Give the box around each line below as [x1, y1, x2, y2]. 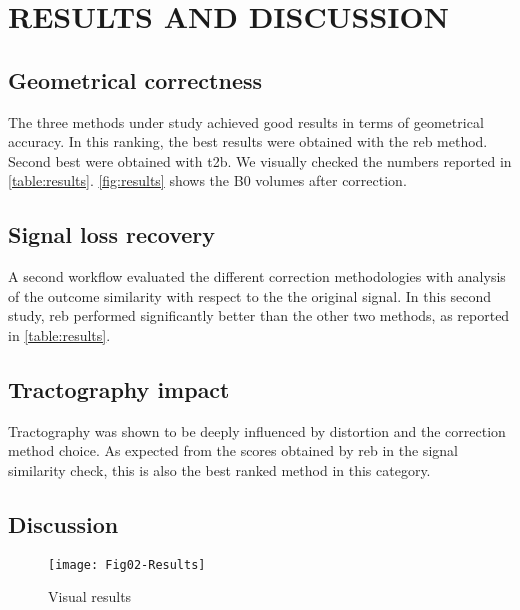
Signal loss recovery [8, 219, 215, 250]
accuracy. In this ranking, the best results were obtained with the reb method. [8, 131, 488, 152]
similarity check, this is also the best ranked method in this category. [8, 459, 431, 480]
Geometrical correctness [8, 64, 263, 95]
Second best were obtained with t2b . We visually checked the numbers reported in [8, 150, 512, 171]
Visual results [48, 586, 132, 607]
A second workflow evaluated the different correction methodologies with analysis [8, 266, 506, 287]
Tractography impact [8, 373, 230, 404]
